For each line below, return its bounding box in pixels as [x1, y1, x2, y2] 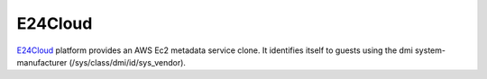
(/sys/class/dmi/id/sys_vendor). [69, 57, 187, 67]
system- [415, 45, 446, 56]
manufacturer [16, 57, 68, 67]
